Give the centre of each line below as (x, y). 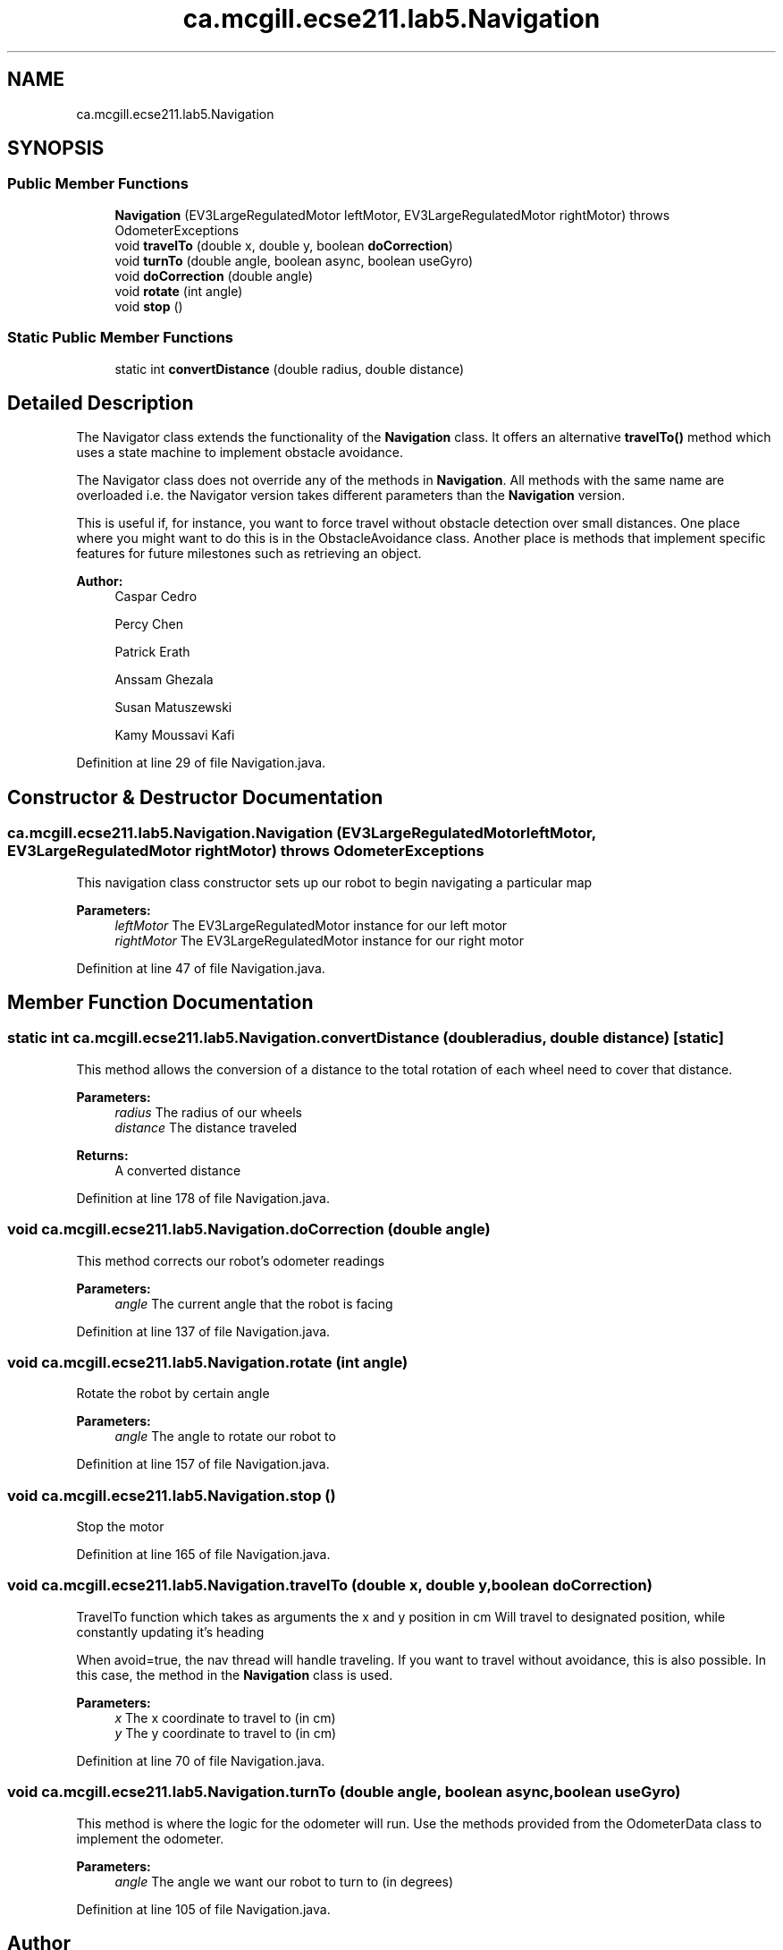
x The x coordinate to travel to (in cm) (225, 1717)
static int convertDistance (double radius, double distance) (290, 369)
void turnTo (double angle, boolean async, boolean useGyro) (294, 260)
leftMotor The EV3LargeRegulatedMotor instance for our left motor (311, 925)
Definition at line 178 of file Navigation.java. (203, 1198)
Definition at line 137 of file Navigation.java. (203, 1331)
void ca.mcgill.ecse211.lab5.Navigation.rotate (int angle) (208, 1362)
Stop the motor (120, 1527)
